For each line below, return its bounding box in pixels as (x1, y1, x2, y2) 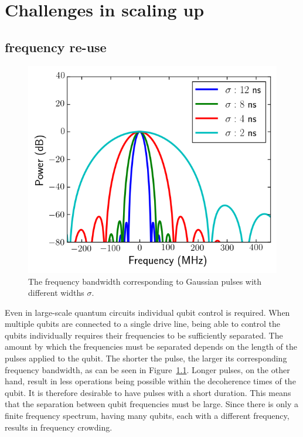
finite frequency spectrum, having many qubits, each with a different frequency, (5, 409, 290, 422)
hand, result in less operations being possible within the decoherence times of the (5, 375, 296, 387)
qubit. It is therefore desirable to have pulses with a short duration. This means (5, 386, 291, 398)
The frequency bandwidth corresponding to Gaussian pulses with (28, 275, 262, 287)
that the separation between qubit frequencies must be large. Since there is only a (5, 398, 298, 410)
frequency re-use (5, 37, 107, 56)
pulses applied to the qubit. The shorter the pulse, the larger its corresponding (5, 352, 287, 364)
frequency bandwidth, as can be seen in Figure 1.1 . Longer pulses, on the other (5, 363, 290, 375)
